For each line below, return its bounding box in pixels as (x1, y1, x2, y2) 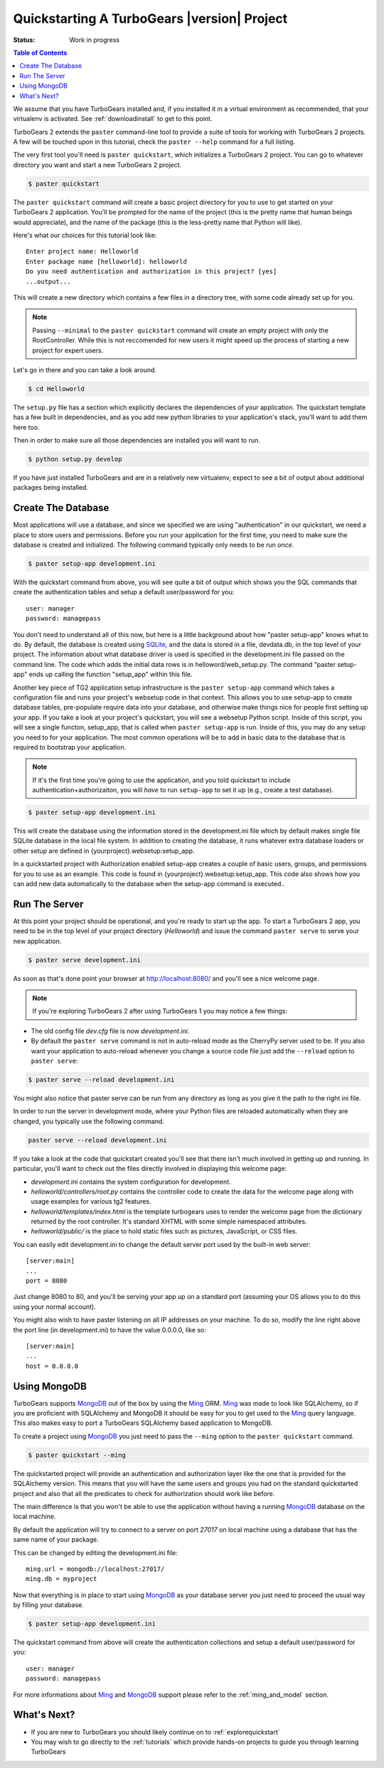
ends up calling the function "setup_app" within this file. (28, 670, 193, 679)
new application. (13, 937, 62, 945)
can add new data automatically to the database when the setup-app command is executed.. (13, 880, 285, 888)
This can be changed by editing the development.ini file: (13, 1548, 178, 1557)
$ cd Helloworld (28, 384, 85, 393)
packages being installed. (13, 483, 89, 492)
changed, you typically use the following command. (13, 1117, 165, 1125)
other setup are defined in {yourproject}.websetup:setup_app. (13, 846, 195, 855)
